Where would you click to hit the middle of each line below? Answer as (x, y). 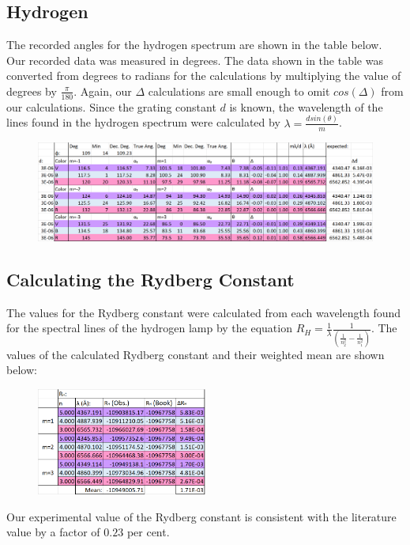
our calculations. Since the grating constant (111, 106)
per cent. (148, 532)
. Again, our (103, 91)
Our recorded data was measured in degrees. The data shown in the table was (195, 60)
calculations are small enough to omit (239, 91)
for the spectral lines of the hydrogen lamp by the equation (149, 328)
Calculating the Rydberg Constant (150, 280)
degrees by (32, 91)
